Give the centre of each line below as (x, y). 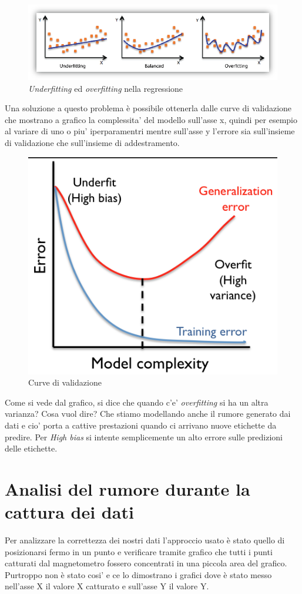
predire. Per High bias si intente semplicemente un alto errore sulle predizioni (144, 437)
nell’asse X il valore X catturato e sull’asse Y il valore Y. (107, 586)
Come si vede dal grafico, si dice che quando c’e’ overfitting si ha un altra (137, 402)
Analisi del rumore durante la (127, 488)
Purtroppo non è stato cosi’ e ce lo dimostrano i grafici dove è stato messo (138, 574)
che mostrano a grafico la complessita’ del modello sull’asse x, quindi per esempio (151, 119)
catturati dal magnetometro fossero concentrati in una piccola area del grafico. (146, 563)
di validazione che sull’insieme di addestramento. (92, 143)
